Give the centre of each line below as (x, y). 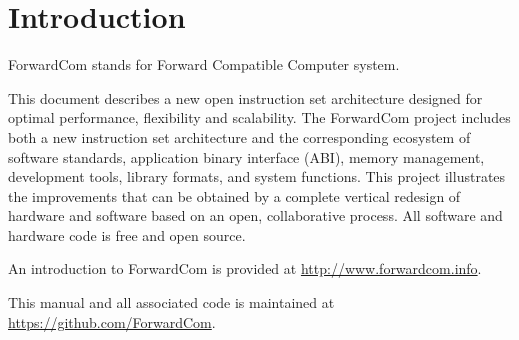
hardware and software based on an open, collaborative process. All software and (255, 215)
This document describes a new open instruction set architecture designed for (245, 97)
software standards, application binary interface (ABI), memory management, (246, 156)
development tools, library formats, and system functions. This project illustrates (257, 176)
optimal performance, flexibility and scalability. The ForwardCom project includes (259, 117)
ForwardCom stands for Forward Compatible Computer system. (204, 64)
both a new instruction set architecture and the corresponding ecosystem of (239, 136)
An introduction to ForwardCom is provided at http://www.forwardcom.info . (245, 268)
